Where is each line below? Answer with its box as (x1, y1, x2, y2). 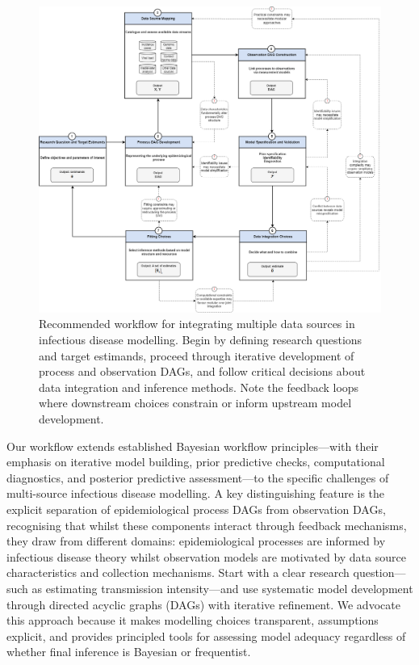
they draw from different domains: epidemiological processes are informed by (6, 532, 386, 549)
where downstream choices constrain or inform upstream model (39, 394, 352, 411)
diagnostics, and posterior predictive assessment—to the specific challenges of (6, 469, 389, 486)
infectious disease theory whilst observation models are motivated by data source (6, 548, 406, 565)
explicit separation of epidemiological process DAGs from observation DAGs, (6, 500, 386, 517)
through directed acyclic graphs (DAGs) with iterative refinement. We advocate (6, 596, 400, 612)
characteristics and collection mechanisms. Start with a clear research (6, 564, 350, 581)
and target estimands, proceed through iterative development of (39, 347, 354, 364)
